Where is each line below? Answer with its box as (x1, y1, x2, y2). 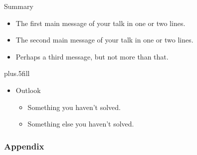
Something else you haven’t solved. (27, 118, 134, 129)
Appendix (4, 139, 44, 152)
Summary (4, 1, 33, 11)
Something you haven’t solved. (27, 101, 121, 112)
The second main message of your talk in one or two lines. (15, 34, 194, 45)
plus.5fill (4, 68, 30, 78)
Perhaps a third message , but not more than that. (15, 51, 169, 61)
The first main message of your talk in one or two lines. (15, 17, 186, 28)
